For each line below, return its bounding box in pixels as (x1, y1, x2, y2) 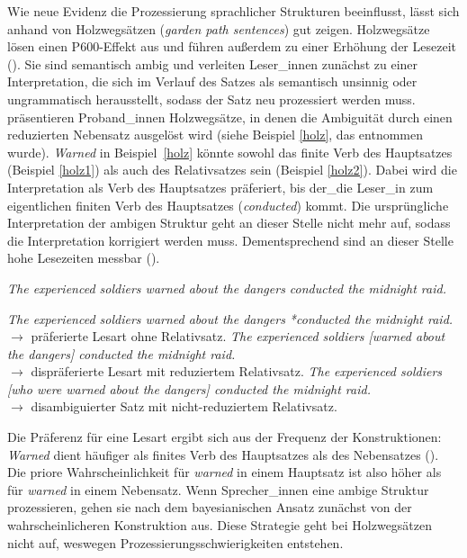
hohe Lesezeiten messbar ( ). (7, 248, 160, 267)
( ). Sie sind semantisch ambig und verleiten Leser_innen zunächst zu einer (7, 54, 418, 73)
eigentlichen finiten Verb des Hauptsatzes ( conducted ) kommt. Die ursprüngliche (7, 195, 449, 214)
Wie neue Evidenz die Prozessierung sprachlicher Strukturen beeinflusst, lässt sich (7, 2, 460, 20)
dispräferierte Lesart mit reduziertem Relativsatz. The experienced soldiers (31, 362, 443, 381)
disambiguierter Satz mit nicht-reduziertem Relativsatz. (31, 397, 337, 416)
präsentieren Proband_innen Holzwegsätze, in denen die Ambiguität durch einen (7, 107, 453, 126)
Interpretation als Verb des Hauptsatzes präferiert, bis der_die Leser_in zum (7, 177, 434, 196)
